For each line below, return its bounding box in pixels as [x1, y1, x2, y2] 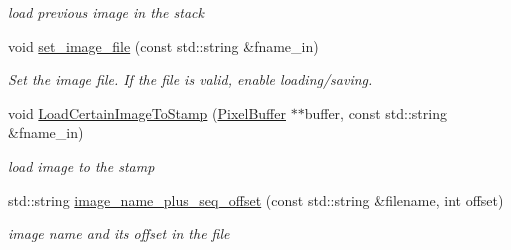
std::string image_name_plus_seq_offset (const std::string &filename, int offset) [8, 189, 504, 210]
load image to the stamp [8, 155, 155, 176]
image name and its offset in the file [8, 223, 230, 244]
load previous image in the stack [8, 2, 204, 22]
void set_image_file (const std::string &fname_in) [8, 35, 319, 56]
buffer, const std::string [304, 102, 447, 123]
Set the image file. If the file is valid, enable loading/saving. [8, 69, 373, 90]
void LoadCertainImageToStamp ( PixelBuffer [8, 102, 286, 123]
